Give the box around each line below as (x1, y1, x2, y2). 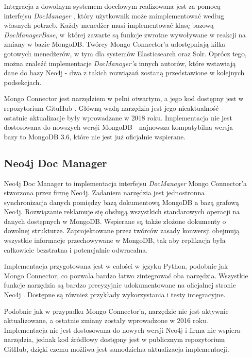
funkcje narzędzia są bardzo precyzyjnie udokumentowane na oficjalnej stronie (4, 280, 236, 290)
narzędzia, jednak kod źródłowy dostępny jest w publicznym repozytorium (4, 334, 225, 344)
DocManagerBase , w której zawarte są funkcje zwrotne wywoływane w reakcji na (4, 29, 246, 39)
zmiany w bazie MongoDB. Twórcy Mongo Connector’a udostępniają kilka (4, 39, 225, 49)
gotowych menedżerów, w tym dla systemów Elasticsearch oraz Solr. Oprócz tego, (4, 48, 247, 58)
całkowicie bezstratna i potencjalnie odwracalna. (4, 244, 148, 255)
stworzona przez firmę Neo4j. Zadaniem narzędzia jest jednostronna (4, 187, 205, 198)
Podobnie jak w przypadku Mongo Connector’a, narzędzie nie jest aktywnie (4, 306, 229, 316)
